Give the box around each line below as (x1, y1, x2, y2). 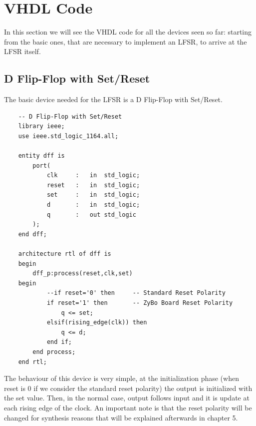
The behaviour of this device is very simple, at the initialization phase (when (4, 373, 239, 383)
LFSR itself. (4, 46, 41, 57)
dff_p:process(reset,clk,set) (32, 270, 133, 277)
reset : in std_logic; (46, 181, 140, 189)
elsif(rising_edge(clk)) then (46, 319, 147, 326)
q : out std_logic (46, 211, 136, 218)
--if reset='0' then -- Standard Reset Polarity (46, 289, 226, 297)
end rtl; (18, 358, 47, 365)
